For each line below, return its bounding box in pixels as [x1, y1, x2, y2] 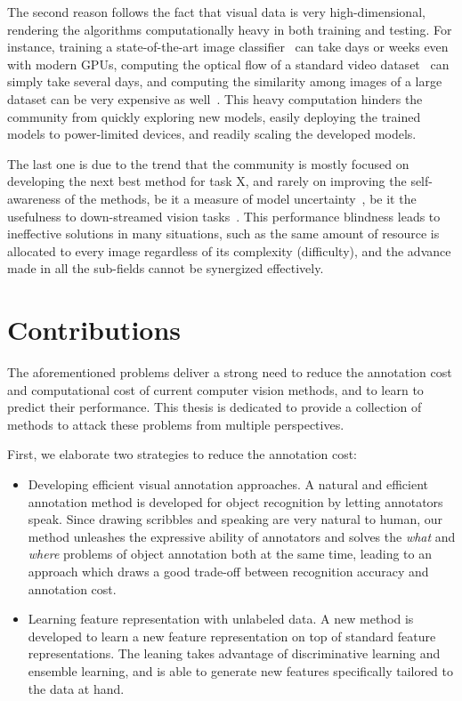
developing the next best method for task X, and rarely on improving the [7, 172, 407, 190]
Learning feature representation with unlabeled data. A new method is [28, 609, 414, 628]
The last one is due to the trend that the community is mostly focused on [7, 154, 409, 173]
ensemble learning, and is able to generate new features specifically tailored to [28, 661, 454, 680]
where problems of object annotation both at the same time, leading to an [28, 544, 432, 563]
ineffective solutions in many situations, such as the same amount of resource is [7, 224, 440, 243]
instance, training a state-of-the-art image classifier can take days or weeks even [7, 37, 449, 56]
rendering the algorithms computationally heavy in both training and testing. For [7, 20, 452, 38]
